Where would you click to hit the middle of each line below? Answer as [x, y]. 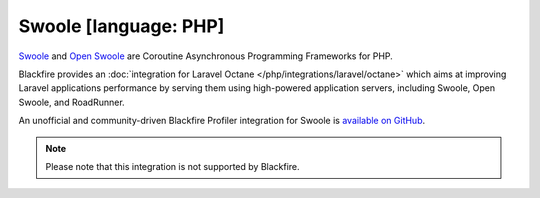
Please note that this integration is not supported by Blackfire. [172, 166]
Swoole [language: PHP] [121, 26]
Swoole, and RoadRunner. [71, 102]
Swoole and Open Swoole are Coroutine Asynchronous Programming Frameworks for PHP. [206, 56]
